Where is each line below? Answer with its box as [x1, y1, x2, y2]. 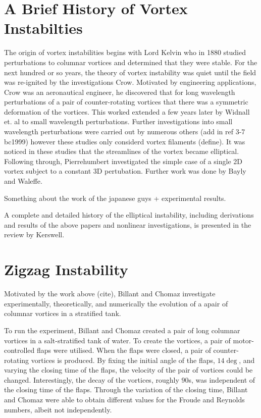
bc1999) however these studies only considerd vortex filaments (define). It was [4, 136, 245, 146]
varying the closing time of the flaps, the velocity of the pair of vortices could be [4, 364, 253, 375]
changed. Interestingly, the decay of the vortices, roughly [4, 374, 179, 385]
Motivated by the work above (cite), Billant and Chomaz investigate [4, 288, 216, 299]
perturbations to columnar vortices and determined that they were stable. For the [4, 57, 257, 67]
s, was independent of [188, 374, 255, 385]
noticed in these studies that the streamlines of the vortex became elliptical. [4, 146, 239, 156]
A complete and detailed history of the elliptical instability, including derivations [4, 210, 254, 220]
